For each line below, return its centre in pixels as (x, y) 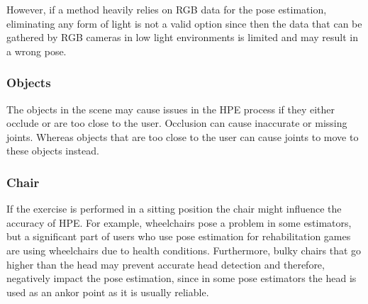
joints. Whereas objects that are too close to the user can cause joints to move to (183, 136)
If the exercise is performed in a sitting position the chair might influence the (174, 209)
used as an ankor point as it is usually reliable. (108, 292)
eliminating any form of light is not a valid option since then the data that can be (184, 23)
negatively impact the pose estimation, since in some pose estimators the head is (182, 278)
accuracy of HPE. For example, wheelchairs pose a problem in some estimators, (179, 222)
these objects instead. (53, 151)
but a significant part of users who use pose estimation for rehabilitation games (179, 236)
